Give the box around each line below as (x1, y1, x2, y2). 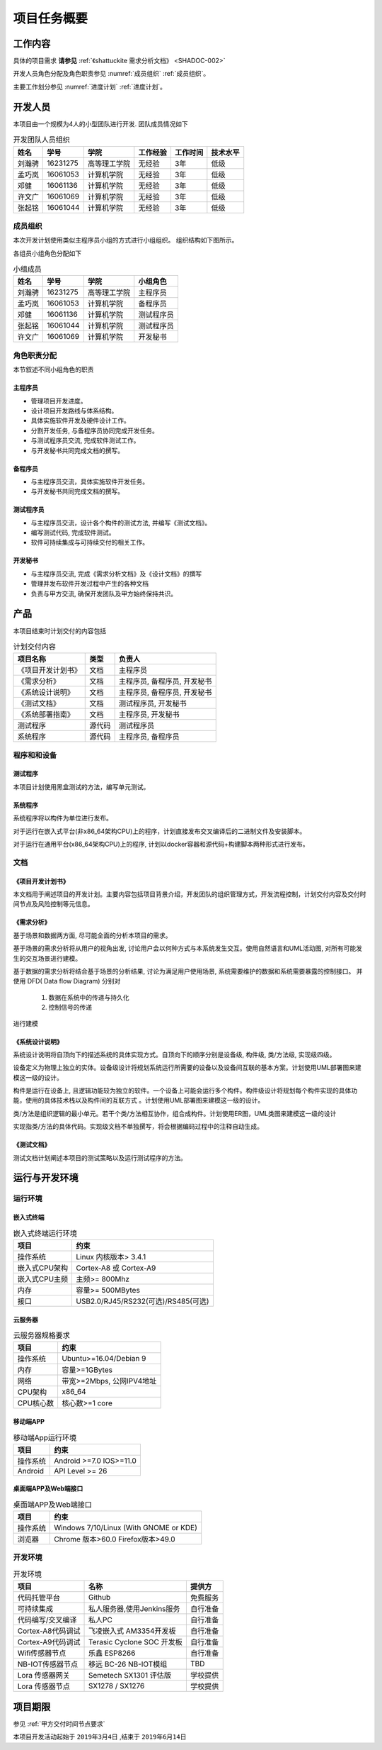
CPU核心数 (17, 1398, 54, 1408)
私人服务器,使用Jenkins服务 (88, 1604, 180, 1614)
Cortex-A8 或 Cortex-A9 (76, 1263, 156, 1273)
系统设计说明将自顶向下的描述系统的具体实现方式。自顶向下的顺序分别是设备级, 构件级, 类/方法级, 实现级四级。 (13, 1050, 336, 1059)
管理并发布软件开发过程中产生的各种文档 (30, 579, 149, 588)
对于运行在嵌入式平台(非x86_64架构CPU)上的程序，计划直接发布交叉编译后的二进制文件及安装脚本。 (13, 827, 306, 835)
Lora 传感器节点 (17, 1681, 70, 1691)
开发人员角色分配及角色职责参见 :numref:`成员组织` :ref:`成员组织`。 (13, 69, 210, 78)
